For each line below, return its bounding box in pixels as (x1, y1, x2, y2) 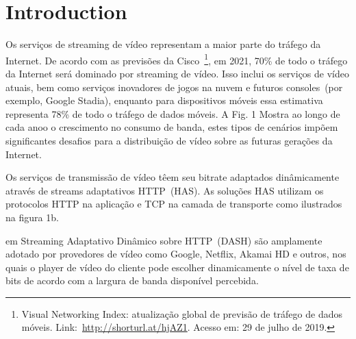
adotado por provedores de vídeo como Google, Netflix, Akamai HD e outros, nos (5, 247, 346, 261)
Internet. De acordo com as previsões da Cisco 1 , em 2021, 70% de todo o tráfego (5, 51, 348, 67)
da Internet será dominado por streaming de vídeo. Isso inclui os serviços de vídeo (5, 66, 349, 80)
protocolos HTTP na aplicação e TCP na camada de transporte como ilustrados (5, 197, 342, 211)
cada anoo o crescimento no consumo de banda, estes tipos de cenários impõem (5, 120, 338, 134)
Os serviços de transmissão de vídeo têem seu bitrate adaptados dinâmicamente (5, 170, 340, 184)
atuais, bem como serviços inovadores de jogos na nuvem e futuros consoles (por (5, 79, 343, 94)
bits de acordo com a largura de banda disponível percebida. (5, 273, 259, 288)
